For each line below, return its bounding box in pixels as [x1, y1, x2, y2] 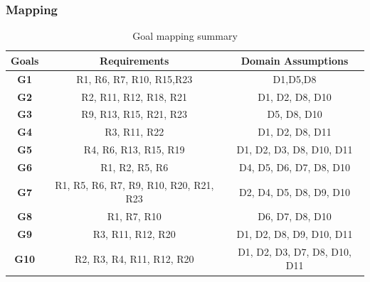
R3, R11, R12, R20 [92, 227, 176, 241]
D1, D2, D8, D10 [258, 89, 332, 104]
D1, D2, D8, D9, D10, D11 [236, 227, 353, 241]
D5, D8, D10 [267, 107, 322, 121]
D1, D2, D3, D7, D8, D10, [238, 244, 351, 259]
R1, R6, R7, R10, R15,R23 [76, 71, 193, 86]
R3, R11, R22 [105, 124, 164, 139]
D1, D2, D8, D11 [258, 124, 332, 139]
